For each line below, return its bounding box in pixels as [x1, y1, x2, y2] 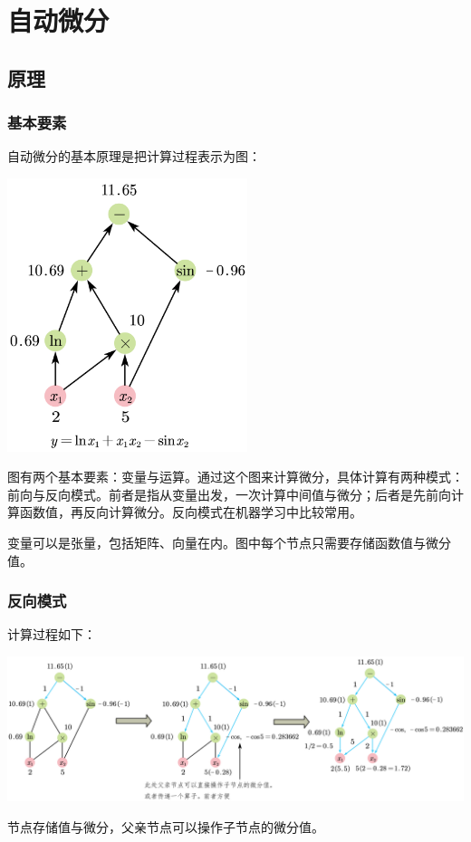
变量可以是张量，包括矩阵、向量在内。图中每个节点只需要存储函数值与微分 [7, 533, 451, 552]
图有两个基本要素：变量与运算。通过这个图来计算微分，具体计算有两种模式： [7, 467, 464, 486]
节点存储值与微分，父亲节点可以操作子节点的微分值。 [7, 818, 324, 837]
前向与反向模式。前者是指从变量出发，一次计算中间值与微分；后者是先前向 [7, 484, 451, 503]
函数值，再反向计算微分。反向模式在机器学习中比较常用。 [19, 502, 362, 521]
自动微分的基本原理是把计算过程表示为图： [7, 147, 261, 166]
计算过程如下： [7, 625, 96, 644]
